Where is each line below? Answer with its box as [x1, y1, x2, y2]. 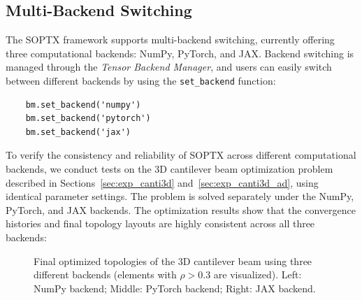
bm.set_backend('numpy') [25, 99, 141, 110]
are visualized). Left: [213, 267, 302, 282]
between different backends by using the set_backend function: [6, 73, 276, 87]
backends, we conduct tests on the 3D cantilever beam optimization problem [6, 162, 333, 176]
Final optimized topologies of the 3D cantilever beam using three [34, 253, 312, 268]
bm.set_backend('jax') [25, 127, 131, 137]
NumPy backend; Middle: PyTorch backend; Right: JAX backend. [34, 280, 316, 295]
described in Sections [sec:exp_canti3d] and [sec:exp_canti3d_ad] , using [6, 175, 319, 190]
